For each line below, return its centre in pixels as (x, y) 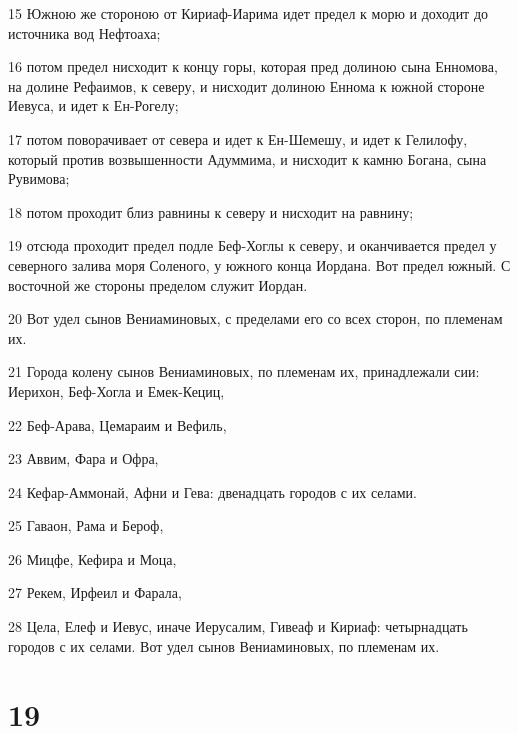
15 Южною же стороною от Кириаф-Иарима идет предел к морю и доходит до (248, 13)
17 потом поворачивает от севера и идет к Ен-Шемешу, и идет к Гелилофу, (238, 138)
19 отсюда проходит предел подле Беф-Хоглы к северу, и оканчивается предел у (252, 245)
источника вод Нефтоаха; (84, 32)
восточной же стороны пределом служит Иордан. (158, 284)
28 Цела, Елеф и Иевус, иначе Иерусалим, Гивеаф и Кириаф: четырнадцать (238, 626)
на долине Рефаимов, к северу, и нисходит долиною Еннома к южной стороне (246, 85)
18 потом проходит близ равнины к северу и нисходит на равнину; (211, 211)
